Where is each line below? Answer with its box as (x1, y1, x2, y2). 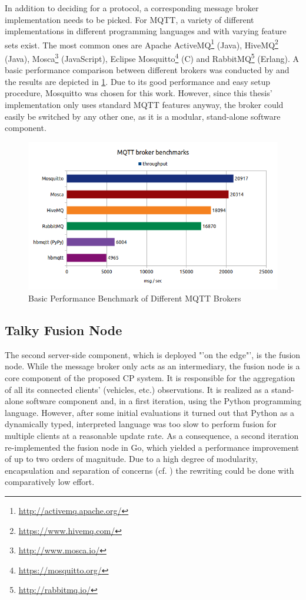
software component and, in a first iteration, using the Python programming (26, 395, 301, 407)
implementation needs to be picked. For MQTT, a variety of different (5, 13, 254, 25)
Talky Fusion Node (5, 320, 122, 339)
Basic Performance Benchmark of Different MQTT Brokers (28, 292, 241, 304)
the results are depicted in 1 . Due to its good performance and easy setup (5, 75, 271, 87)
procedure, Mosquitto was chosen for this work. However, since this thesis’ (5, 87, 272, 99)
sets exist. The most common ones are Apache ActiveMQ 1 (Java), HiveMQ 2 (5, 37, 278, 51)
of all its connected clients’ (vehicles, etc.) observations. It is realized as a (5, 383, 269, 395)
